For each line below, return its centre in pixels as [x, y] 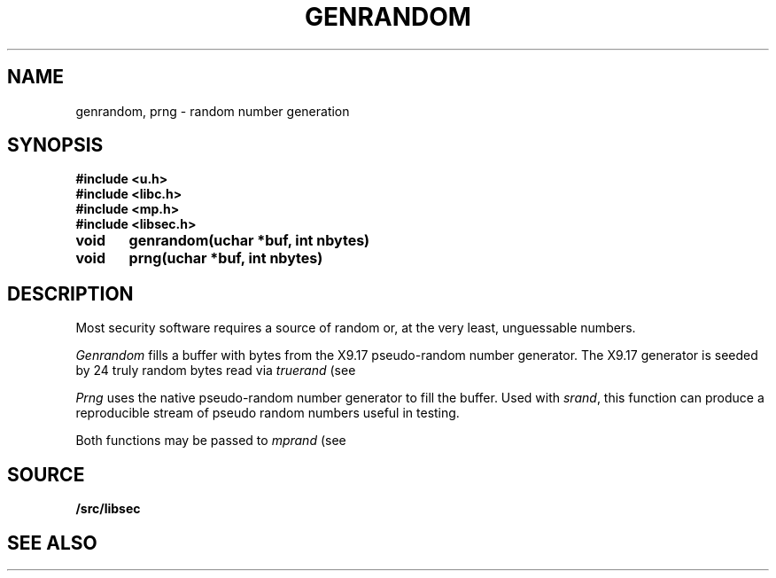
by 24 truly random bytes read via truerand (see [216, 371]
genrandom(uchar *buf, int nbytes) [249, 241]
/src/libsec [108, 509]
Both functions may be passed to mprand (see [211, 441]
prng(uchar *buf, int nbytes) [226, 258]
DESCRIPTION [70, 293]
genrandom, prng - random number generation [213, 111]
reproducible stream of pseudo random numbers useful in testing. [268, 413]
